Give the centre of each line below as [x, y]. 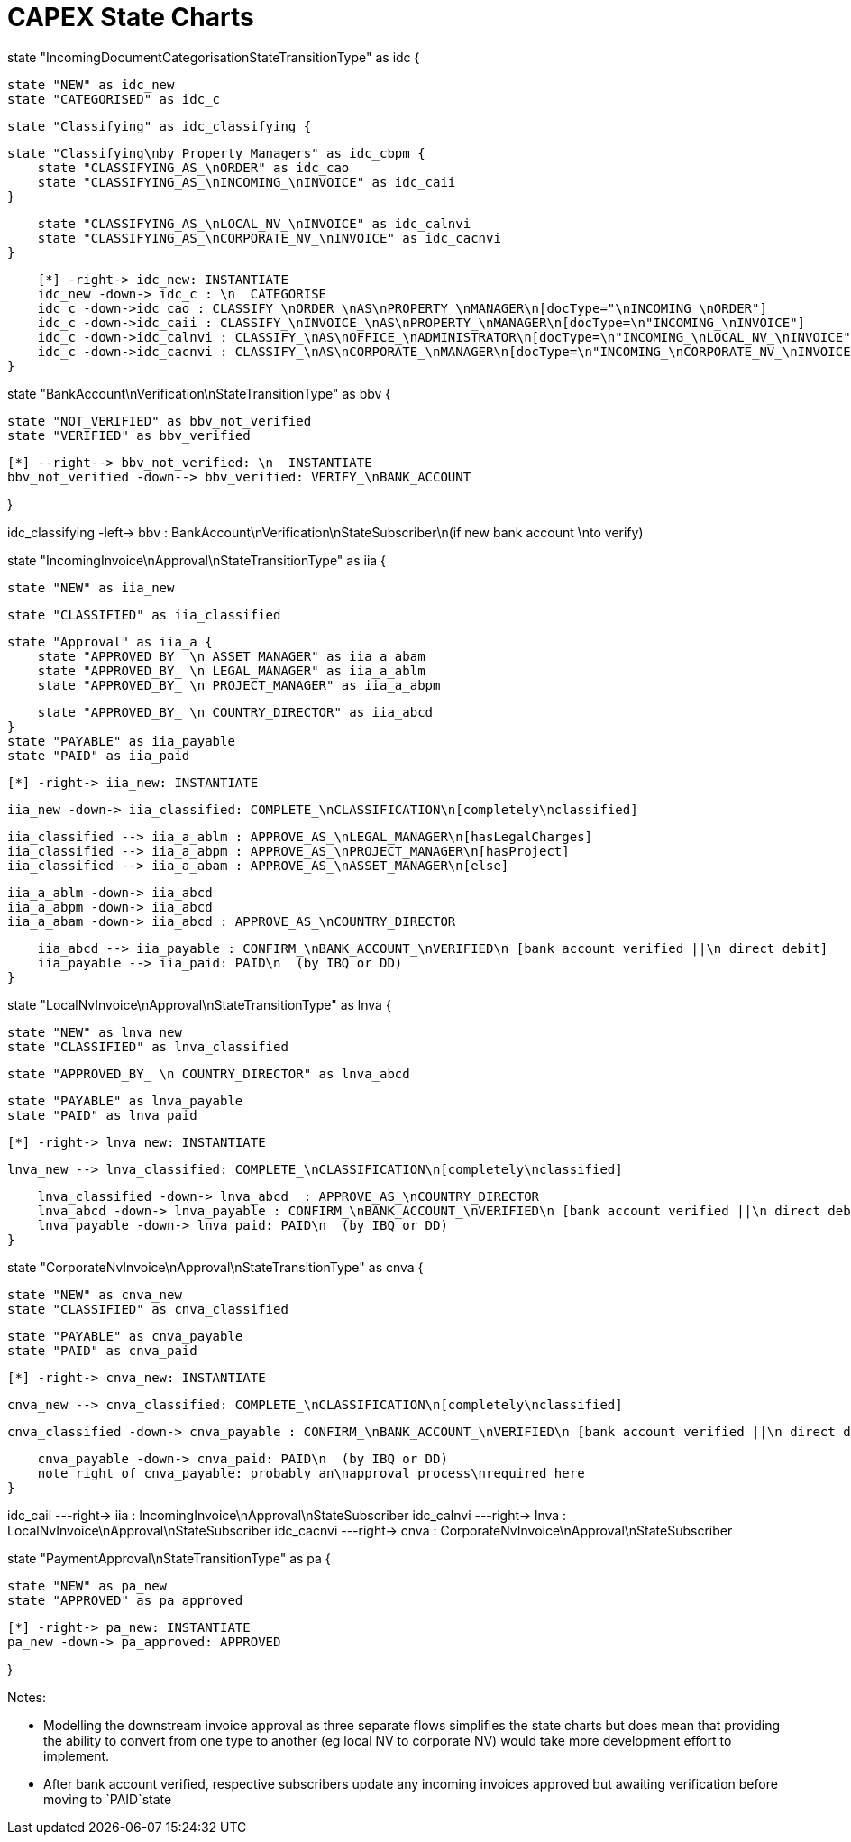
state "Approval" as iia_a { [110, 641]
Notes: [27, 1697]
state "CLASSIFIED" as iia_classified [144, 614]
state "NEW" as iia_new [91, 587]
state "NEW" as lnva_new [95, 1032]
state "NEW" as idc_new [91, 84]
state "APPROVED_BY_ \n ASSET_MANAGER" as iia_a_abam [231, 656]
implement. [77, 1755]
